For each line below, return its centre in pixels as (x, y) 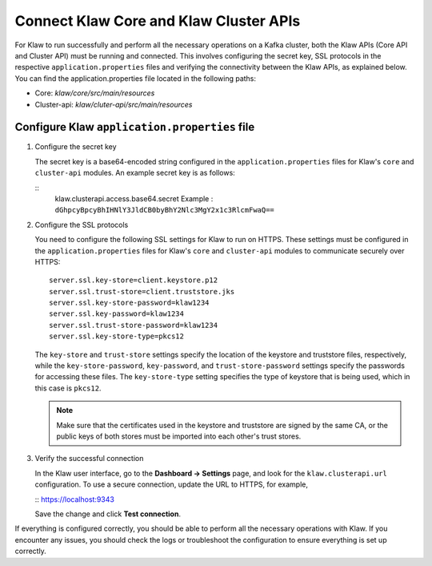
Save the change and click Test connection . (108, 514)
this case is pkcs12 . (68, 388)
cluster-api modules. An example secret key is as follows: (135, 173)
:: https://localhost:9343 (75, 499)
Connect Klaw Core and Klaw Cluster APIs (158, 21)
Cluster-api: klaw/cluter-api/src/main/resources (114, 104)
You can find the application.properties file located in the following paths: (135, 78)
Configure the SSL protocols (82, 224)
